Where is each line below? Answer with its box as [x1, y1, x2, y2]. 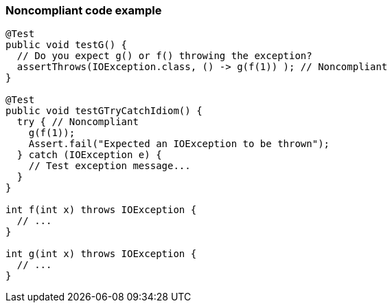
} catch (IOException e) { [16, 149, 162, 161]
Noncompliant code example [5, 3, 162, 17]
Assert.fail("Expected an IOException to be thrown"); [28, 138, 330, 150]
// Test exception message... [28, 160, 191, 172]
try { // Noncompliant [16, 116, 139, 128]
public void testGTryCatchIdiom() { [5, 105, 203, 117]
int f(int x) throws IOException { [5, 204, 197, 216]
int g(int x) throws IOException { [5, 248, 197, 260]
